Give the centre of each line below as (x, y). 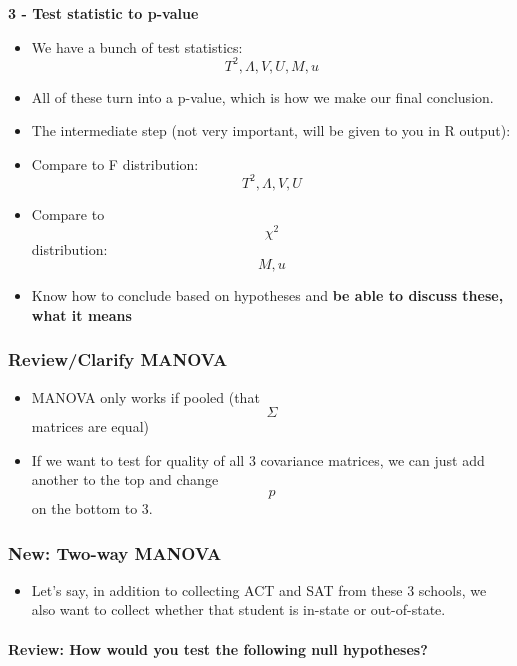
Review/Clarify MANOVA (118, 359)
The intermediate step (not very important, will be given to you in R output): (271, 130)
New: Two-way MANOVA (115, 552)
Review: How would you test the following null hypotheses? (218, 648)
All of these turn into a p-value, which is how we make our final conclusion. (262, 96)
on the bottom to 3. (92, 508)
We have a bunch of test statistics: (137, 46)
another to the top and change (125, 479)
